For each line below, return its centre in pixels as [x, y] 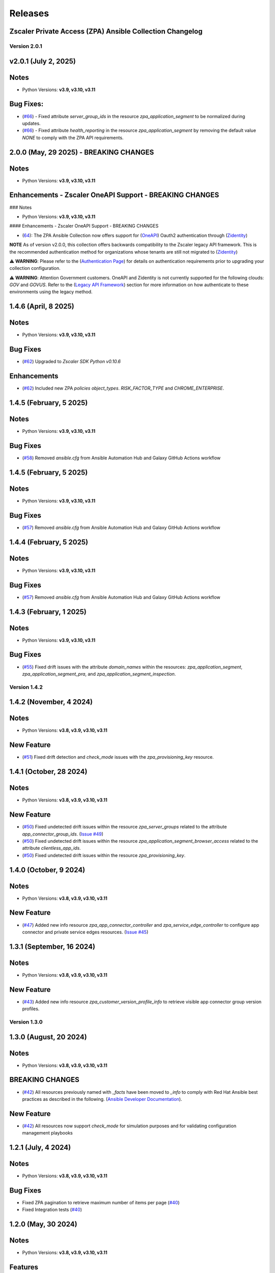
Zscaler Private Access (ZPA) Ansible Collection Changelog [106, 31]
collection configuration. [35, 268]
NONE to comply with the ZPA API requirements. [73, 137]
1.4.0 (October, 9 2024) [47, 870]
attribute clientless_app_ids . [51, 848]
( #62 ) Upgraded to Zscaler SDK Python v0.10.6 [72, 362]
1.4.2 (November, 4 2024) [51, 702]
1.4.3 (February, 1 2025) [48, 612]
